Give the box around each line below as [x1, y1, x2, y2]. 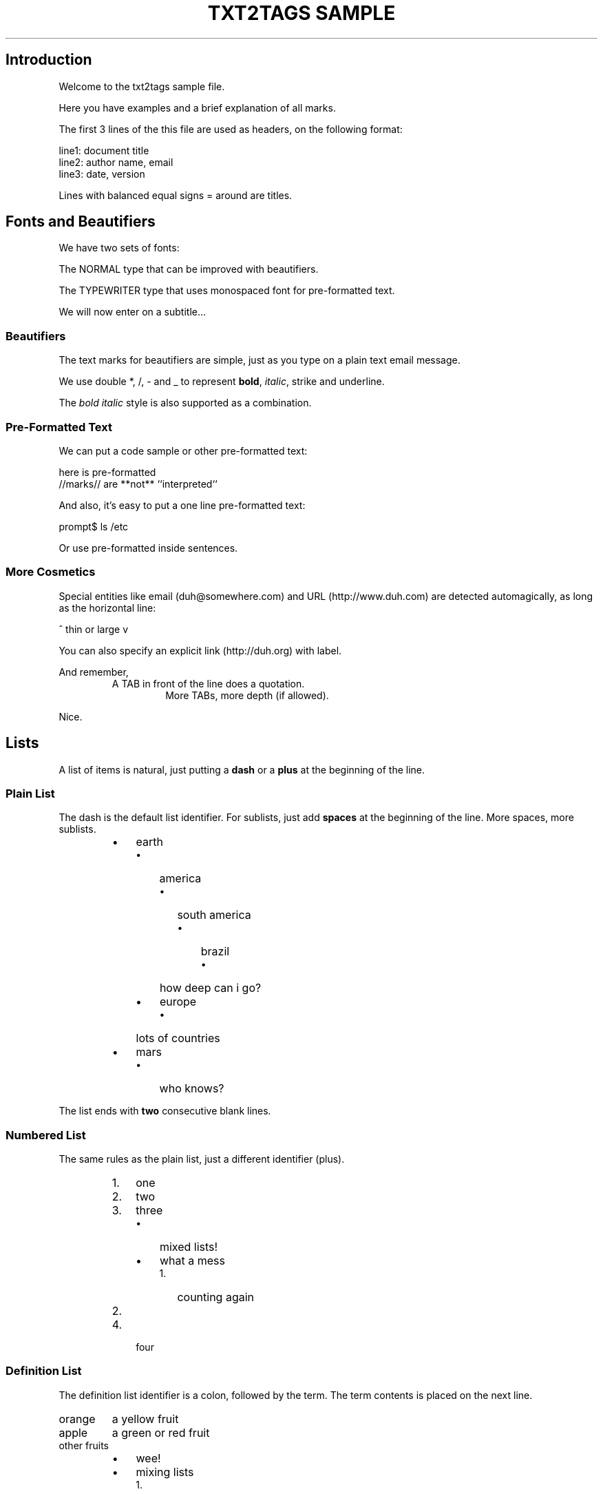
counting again [177, 1290, 255, 1305]
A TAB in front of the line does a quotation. [112, 677, 305, 689]
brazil [200, 944, 230, 959]
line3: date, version [59, 167, 145, 180]
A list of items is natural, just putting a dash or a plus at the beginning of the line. [59, 763, 425, 776]
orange [59, 1411, 96, 1426]
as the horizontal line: [59, 601, 156, 614]
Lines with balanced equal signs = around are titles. [59, 189, 293, 201]
